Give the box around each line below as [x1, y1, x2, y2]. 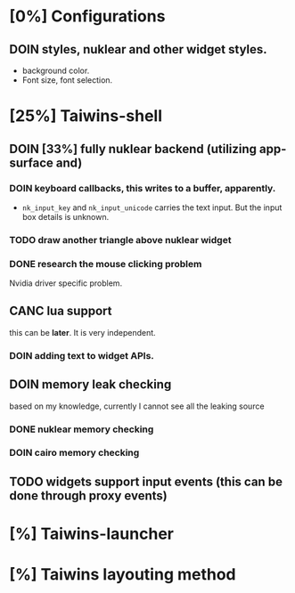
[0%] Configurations [9, 6, 166, 27]
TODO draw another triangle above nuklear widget [9, 233, 232, 246]
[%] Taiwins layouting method [9, 565, 236, 585]
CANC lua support [9, 304, 112, 319]
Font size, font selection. [21, 75, 113, 85]
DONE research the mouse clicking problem [9, 257, 202, 270]
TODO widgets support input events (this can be [9, 474, 283, 489]
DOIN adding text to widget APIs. [9, 349, 154, 361]
